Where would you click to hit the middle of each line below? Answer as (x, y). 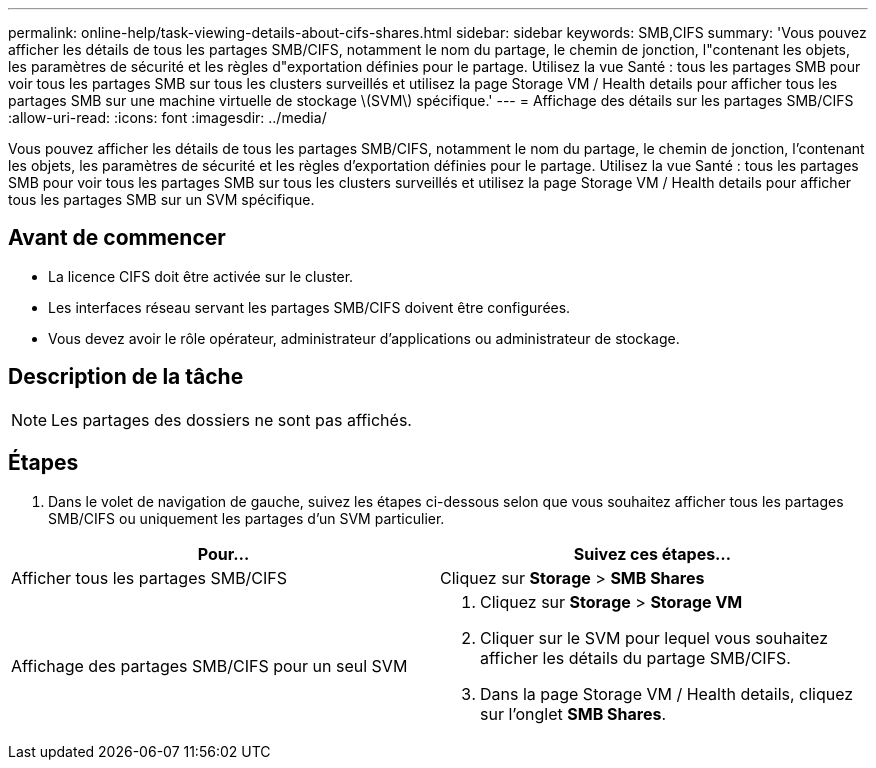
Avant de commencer (117, 238)
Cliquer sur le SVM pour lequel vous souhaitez (654, 637)
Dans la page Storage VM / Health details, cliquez (667, 693)
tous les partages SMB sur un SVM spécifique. (161, 199)
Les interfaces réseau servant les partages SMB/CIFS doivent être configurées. (309, 307)
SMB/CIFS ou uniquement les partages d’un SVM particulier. (246, 518)
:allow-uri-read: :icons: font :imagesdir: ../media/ (167, 117)
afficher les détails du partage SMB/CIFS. (635, 657)
